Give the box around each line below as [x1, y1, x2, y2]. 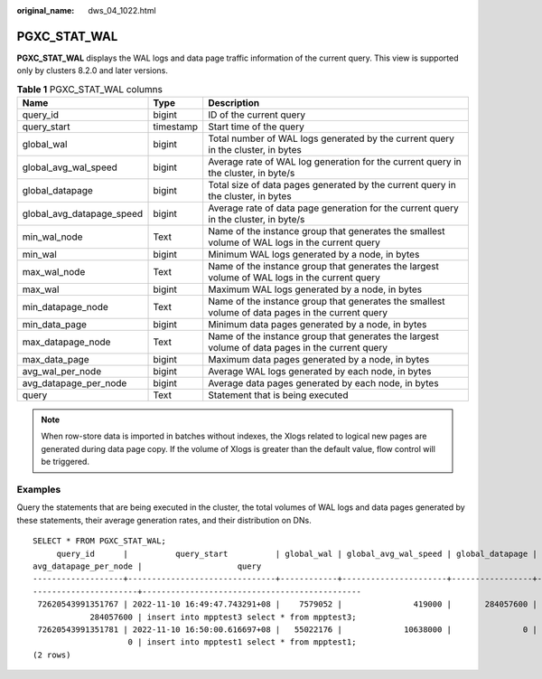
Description [208, 97, 260, 109]
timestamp [153, 120, 199, 133]
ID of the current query [208, 108, 306, 121]
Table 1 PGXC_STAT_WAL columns [16, 82, 163, 95]
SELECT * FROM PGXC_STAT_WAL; [33, 536, 167, 546]
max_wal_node [22, 266, 86, 278]
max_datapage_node [22, 335, 111, 348]
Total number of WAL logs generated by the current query [208, 132, 455, 145]
